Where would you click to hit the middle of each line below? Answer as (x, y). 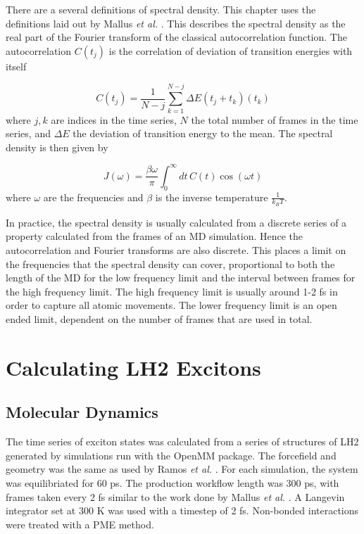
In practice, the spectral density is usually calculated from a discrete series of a (176, 222)
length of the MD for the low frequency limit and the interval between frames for (181, 278)
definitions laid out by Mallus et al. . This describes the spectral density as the (176, 23)
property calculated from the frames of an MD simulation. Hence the (155, 236)
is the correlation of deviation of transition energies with (231, 50)
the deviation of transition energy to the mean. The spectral (203, 133)
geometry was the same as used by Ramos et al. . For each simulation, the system (182, 469)
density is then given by (57, 147)
